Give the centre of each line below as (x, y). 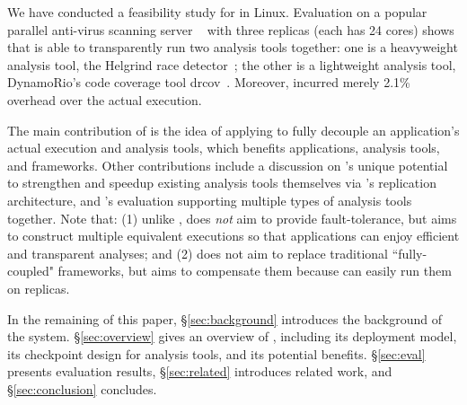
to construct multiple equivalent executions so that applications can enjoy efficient (233, 236)
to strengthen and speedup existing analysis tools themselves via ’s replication (222, 183)
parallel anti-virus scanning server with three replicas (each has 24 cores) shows (231, 29)
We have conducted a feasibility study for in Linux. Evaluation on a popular (217, 12)
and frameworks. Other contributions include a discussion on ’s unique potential (228, 165)
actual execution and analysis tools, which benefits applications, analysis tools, (224, 148)
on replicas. (39, 288)
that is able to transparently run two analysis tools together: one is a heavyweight (233, 47)
